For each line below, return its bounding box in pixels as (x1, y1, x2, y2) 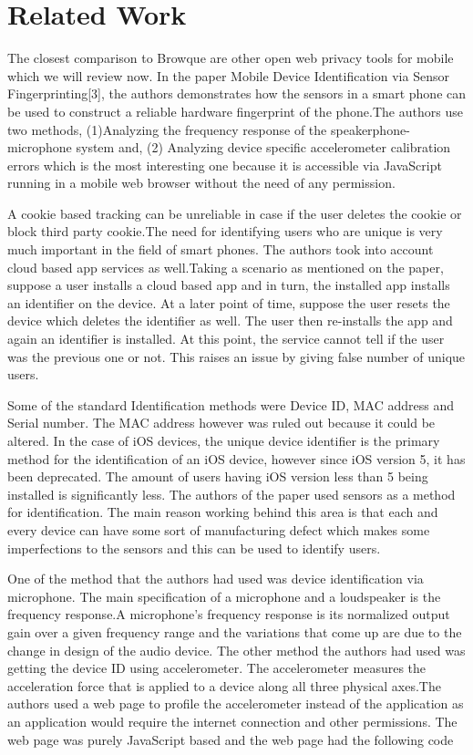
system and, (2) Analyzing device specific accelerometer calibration (76, 138, 451, 157)
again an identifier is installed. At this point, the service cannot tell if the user (7, 329, 445, 348)
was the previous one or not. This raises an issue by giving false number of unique (7, 346, 466, 366)
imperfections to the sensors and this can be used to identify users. (7, 538, 381, 557)
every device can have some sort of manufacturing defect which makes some (7, 520, 430, 539)
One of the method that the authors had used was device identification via (7, 569, 424, 588)
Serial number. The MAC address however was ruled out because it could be (7, 413, 436, 432)
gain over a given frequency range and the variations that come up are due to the (7, 622, 462, 641)
